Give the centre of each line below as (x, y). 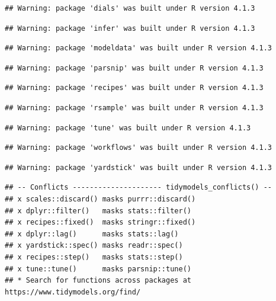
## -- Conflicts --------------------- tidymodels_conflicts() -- (139, 188)
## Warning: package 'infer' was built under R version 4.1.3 (130, 28)
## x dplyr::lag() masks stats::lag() (92, 234)
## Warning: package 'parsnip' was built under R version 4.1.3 (134, 68)
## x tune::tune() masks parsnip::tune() (98, 269)
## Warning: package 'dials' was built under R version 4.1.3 (130, 8)
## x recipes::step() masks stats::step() (94, 257)
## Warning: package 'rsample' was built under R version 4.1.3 (134, 108)
